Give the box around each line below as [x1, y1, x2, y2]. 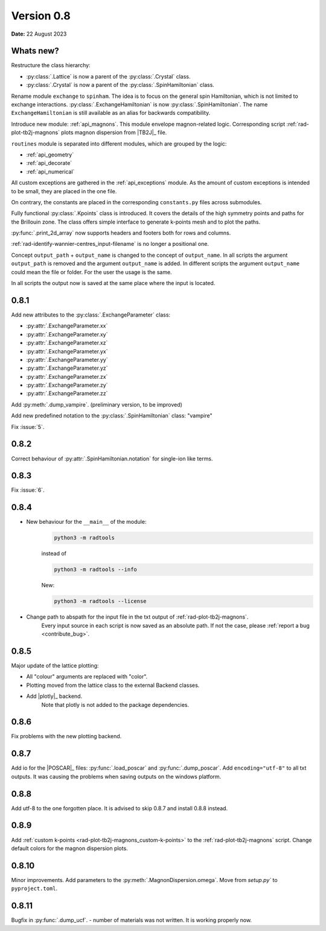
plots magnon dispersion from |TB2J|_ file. [61, 129, 167, 136]
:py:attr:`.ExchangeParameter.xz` [26, 339, 108, 347]
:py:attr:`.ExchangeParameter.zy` [26, 381, 108, 389]
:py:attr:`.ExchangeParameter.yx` [26, 347, 108, 355]
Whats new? [11, 46, 60, 56]
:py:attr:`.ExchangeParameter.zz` [26, 390, 108, 397]
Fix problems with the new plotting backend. [11, 733, 122, 740]
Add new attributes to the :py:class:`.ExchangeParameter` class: [11, 311, 171, 318]
